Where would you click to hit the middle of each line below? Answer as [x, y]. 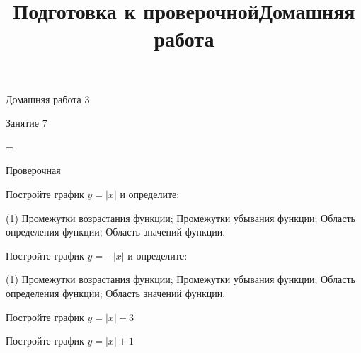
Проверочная [33, 170]
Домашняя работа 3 [48, 99]
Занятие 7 [27, 123]
